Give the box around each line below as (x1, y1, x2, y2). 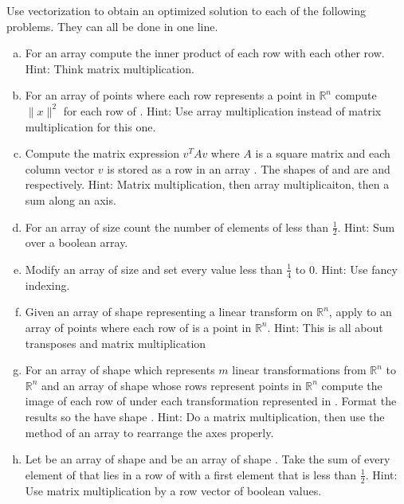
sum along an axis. (25, 191, 116, 208)
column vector (25, 160, 95, 177)
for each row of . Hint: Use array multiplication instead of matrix (63, 102, 382, 119)
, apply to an (328, 303, 392, 320)
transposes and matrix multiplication (25, 334, 206, 351)
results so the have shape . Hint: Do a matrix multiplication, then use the (25, 408, 385, 424)
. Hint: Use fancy (314, 260, 398, 277)
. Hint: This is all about (267, 318, 383, 335)
